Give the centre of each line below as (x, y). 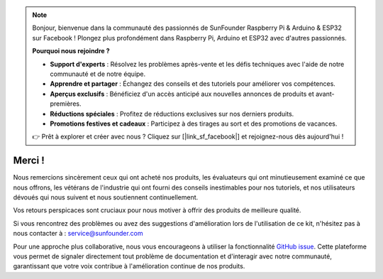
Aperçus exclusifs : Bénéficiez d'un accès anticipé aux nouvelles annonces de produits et (182, 94)
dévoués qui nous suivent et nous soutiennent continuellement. (106, 197)
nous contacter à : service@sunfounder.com (78, 234)
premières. (66, 104)
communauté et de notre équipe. (98, 74)
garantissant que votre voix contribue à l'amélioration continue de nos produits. (129, 266)
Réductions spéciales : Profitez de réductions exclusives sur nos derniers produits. (172, 114)
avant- (325, 94)
